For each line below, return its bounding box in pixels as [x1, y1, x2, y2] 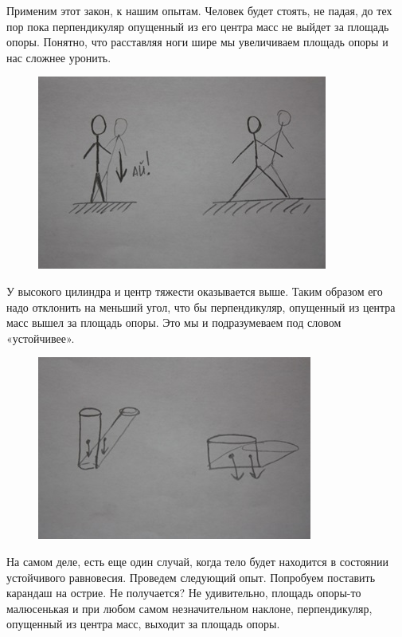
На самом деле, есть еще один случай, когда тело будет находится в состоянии [6, 552, 389, 569]
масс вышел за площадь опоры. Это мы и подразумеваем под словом [6, 314, 342, 331]
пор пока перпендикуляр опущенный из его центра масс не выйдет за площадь [6, 18, 389, 34]
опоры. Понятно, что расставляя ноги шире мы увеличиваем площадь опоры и [6, 33, 388, 50]
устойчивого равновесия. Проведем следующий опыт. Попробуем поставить [6, 568, 376, 585]
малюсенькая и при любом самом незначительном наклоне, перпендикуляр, [6, 600, 373, 616]
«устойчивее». [6, 329, 75, 346]
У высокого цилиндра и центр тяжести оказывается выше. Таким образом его [6, 282, 383, 299]
